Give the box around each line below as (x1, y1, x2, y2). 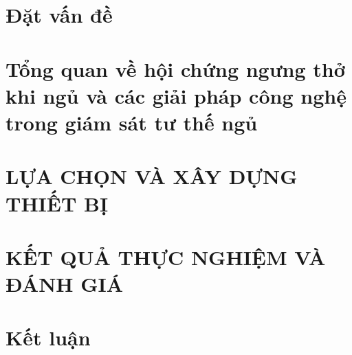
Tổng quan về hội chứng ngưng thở (5, 54, 345, 82)
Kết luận (5, 323, 91, 352)
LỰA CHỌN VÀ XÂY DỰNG (5, 162, 298, 190)
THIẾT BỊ (5, 189, 109, 217)
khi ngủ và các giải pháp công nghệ (5, 81, 346, 109)
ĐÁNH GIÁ (5, 270, 124, 298)
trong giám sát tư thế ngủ (5, 108, 258, 136)
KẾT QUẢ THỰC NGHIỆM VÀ (5, 242, 326, 271)
